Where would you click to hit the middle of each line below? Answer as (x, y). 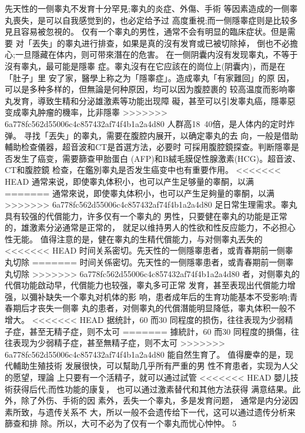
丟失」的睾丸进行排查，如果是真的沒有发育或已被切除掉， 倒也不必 (161, 43)
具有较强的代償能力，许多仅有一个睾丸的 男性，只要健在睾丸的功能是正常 (146, 216)
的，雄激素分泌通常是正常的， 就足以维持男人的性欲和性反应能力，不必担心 (150, 227)
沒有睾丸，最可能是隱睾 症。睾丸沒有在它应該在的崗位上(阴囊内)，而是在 (145, 66)
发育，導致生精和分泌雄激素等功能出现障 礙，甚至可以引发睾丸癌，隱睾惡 (154, 100)
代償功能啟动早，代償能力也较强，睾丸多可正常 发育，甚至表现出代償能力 (146, 285)
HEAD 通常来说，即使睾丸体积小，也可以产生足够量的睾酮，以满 (129, 181)
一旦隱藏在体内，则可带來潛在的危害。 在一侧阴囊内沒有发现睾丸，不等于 (156, 54)
